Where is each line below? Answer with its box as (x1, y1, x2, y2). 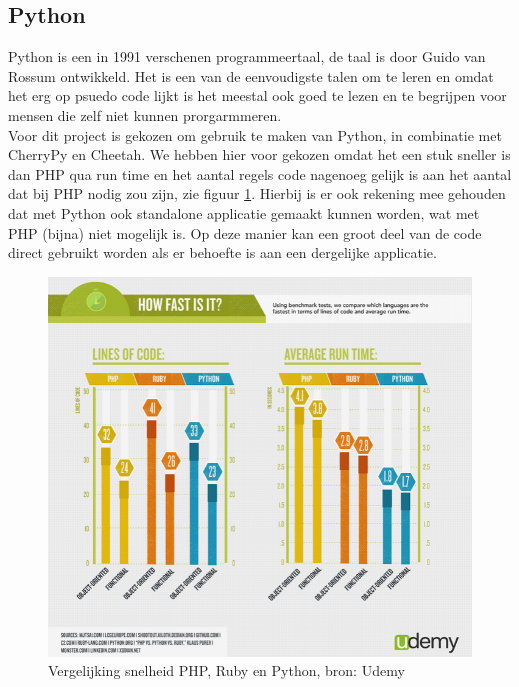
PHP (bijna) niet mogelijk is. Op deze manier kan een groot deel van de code (8, 222, 482, 243)
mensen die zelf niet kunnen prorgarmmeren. (8, 104, 282, 125)
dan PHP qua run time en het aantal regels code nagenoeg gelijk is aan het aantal (8, 163, 512, 184)
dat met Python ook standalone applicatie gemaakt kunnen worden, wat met (8, 202, 480, 223)
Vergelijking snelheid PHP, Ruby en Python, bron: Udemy (48, 660, 405, 681)
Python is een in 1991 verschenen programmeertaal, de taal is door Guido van (8, 46, 486, 67)
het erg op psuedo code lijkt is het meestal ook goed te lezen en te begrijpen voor (8, 85, 507, 106)
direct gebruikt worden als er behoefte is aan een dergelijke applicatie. (8, 242, 437, 263)
